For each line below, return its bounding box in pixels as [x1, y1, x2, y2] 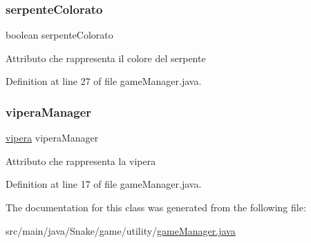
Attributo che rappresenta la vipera [6, 153, 156, 168]
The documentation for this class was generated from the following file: [6, 200, 306, 214]
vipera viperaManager [6, 130, 99, 145]
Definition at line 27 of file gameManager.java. [6, 74, 202, 88]
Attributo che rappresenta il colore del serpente [6, 50, 206, 65]
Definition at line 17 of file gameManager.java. [6, 177, 202, 191]
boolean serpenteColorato [6, 28, 113, 42]
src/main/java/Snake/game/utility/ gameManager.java [6, 223, 236, 237]
